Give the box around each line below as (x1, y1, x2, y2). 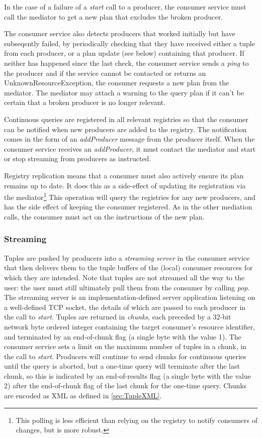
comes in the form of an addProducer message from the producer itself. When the (4, 134, 255, 144)
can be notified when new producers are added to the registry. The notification (4, 124, 247, 134)
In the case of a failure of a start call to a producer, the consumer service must (4, 2, 246, 12)
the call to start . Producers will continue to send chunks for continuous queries (4, 351, 246, 361)
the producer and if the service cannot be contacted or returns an (4, 67, 206, 78)
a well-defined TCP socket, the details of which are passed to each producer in (4, 301, 246, 312)
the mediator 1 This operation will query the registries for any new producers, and (4, 190, 255, 202)
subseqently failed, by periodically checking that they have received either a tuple (4, 38, 255, 48)
